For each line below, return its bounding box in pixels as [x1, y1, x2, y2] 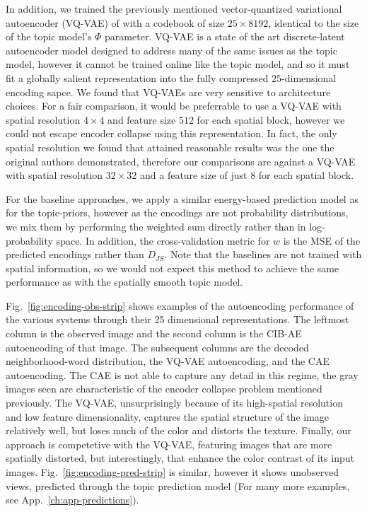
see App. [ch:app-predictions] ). [6, 492, 139, 507]
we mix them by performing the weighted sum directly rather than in [6, 219, 306, 233]
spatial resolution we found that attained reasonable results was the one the [6, 139, 334, 154]
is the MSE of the [283, 233, 361, 248]
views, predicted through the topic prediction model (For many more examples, [6, 478, 350, 493]
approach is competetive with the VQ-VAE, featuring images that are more [6, 436, 332, 451]
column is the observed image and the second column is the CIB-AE [6, 326, 302, 341]
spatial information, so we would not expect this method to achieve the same [6, 260, 339, 275]
